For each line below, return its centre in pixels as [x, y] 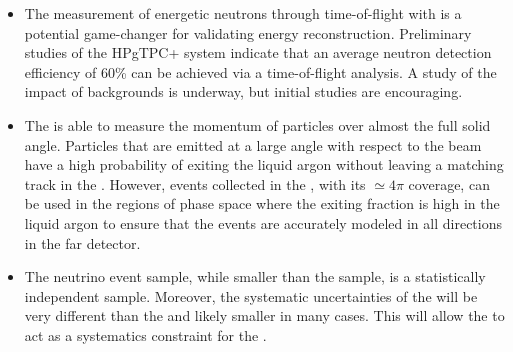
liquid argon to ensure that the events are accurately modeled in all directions [263, 222]
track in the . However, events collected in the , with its [195, 183]
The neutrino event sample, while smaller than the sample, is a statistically [255, 276]
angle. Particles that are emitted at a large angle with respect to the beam [253, 144]
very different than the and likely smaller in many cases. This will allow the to [264, 315]
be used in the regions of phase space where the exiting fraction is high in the [262, 203]
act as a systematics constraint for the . [145, 334]
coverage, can [449, 183]
